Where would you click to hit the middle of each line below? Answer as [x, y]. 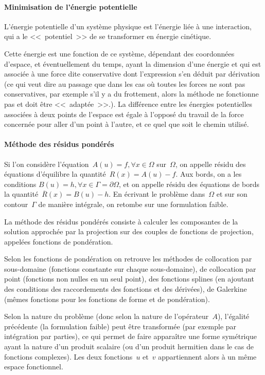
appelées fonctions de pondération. [59, 241]
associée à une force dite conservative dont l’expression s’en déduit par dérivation [132, 74]
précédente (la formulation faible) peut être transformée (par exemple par [120, 326]
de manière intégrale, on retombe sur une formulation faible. [133, 204]
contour [16, 204]
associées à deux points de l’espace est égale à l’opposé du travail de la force [124, 114]
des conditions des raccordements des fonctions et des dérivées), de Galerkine [126, 289]
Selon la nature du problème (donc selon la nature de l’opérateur [107, 316]
